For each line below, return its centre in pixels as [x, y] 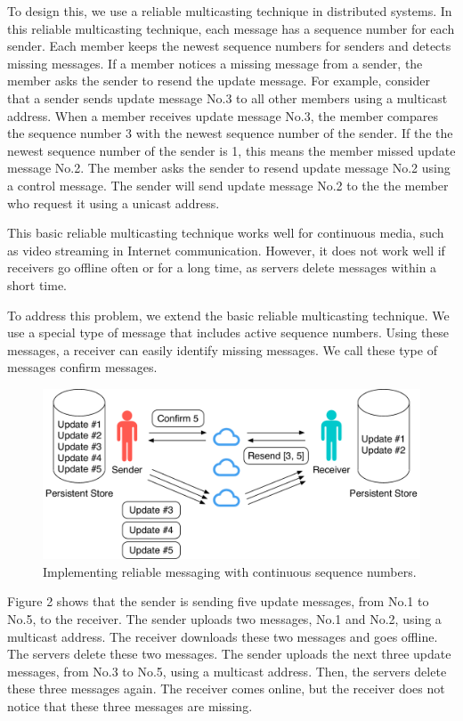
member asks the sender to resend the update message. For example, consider [219, 81]
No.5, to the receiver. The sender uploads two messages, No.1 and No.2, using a [224, 618]
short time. [37, 284]
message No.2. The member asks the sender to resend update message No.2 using [229, 168]
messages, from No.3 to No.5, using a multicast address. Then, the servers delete [227, 671]
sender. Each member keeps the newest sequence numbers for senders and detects [229, 46]
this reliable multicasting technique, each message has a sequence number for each [231, 28]
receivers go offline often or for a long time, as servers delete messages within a [222, 267]
